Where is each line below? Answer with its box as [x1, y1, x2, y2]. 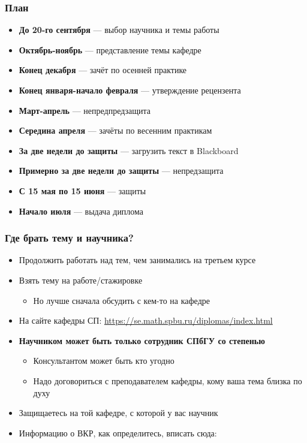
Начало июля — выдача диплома [19, 204, 144, 217]
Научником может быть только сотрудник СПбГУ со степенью [19, 334, 265, 346]
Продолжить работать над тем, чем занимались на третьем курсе [19, 254, 256, 266]
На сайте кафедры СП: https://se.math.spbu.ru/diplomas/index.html [19, 314, 273, 327]
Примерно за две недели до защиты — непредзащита [19, 164, 224, 177]
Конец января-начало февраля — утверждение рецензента [19, 84, 241, 96]
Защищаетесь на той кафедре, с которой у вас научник [19, 406, 218, 419]
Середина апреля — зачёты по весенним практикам [19, 124, 212, 137]
